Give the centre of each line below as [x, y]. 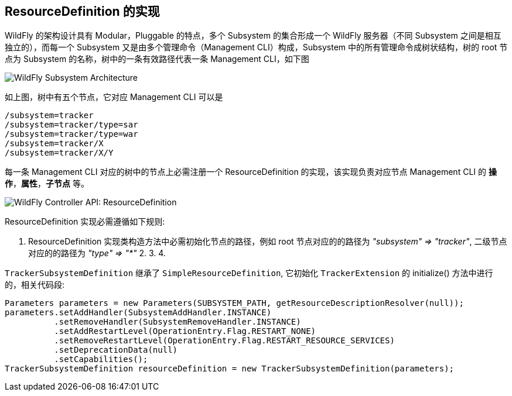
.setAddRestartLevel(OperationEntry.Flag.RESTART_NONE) [185, 331]
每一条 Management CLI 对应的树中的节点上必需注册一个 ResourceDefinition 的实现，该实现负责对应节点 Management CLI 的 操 [251, 172]
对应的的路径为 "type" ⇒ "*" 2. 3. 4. [97, 253]
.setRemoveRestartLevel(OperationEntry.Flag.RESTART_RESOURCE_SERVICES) [224, 341]
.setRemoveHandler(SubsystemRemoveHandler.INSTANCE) [178, 322]
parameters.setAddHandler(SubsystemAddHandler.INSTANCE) [138, 313]
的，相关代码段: [35, 285]
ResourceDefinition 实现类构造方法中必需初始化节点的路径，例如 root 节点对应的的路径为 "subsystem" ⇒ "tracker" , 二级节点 [268, 242]
